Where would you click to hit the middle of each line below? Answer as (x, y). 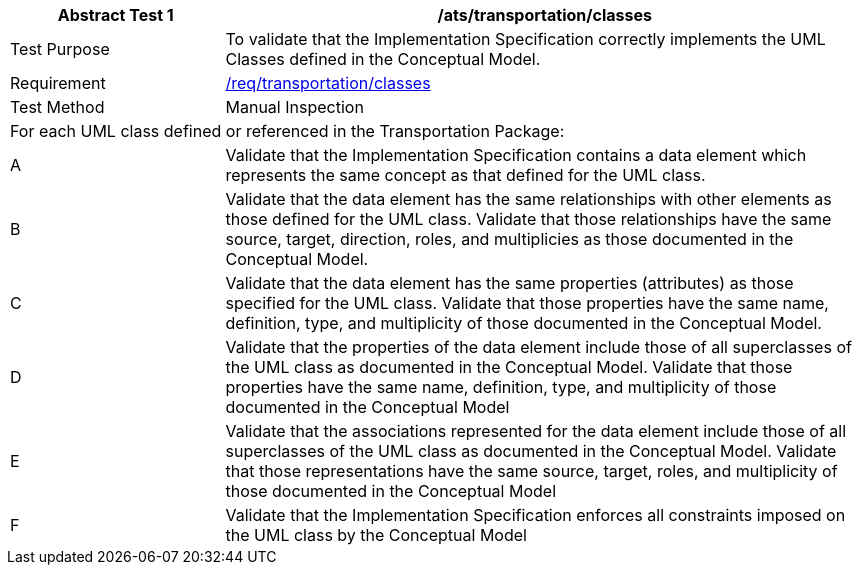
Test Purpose (60, 49)
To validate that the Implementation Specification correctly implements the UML (525, 39)
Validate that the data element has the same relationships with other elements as (528, 199)
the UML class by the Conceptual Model (376, 535)
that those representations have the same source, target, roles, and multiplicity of (531, 471)
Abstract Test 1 (115, 15)
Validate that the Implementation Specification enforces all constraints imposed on (535, 515)
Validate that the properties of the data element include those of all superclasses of (538, 347)
